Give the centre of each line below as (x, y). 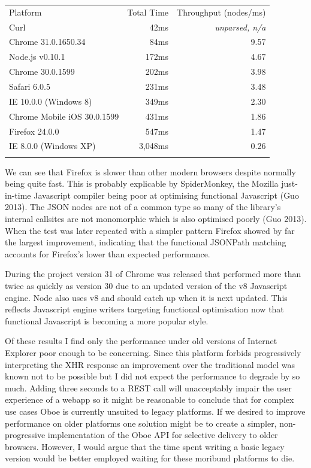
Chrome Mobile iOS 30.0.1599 (64, 116)
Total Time (148, 12)
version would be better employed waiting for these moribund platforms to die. (150, 458)
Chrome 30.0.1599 (42, 72)
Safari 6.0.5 (30, 86)
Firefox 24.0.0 (34, 131)
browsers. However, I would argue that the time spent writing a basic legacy (145, 446)
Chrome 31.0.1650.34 (47, 42)
